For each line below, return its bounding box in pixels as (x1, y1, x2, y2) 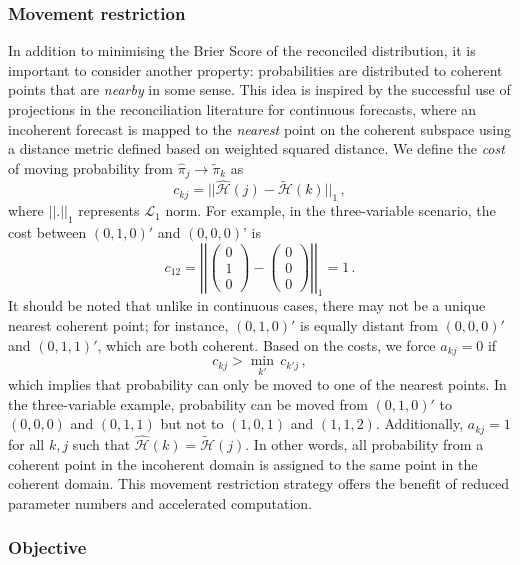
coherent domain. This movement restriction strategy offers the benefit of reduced (8, 473, 510, 494)
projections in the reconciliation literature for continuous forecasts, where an (8, 99, 477, 119)
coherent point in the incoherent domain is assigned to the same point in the (8, 453, 478, 474)
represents (78, 200, 140, 221)
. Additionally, (375, 413, 464, 434)
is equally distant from (300, 315, 438, 336)
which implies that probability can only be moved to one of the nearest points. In (8, 374, 507, 395)
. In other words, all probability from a (245, 434, 484, 455)
